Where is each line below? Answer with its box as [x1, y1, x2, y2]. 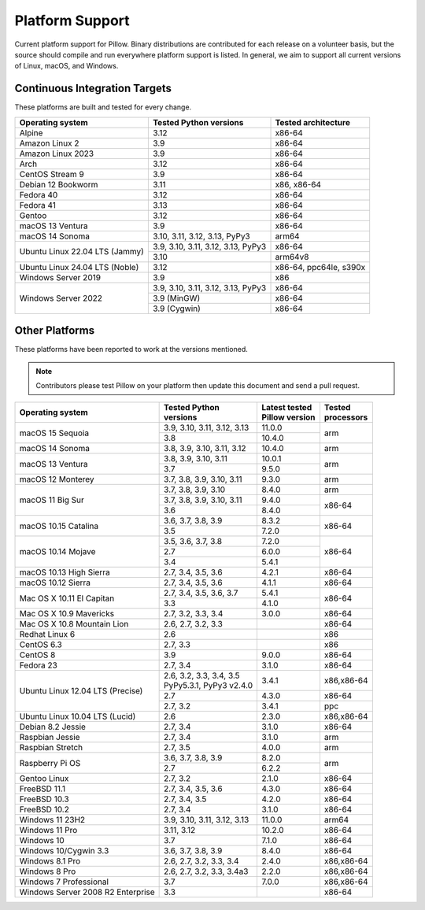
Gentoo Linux [19, 773, 69, 784]
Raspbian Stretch [19, 742, 83, 753]
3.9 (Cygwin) [152, 303, 201, 314]
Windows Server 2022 [19, 292, 102, 303]
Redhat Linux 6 [19, 629, 76, 640]
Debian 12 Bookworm [19, 179, 98, 190]
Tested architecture [275, 117, 350, 128]
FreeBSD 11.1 [19, 783, 66, 794]
